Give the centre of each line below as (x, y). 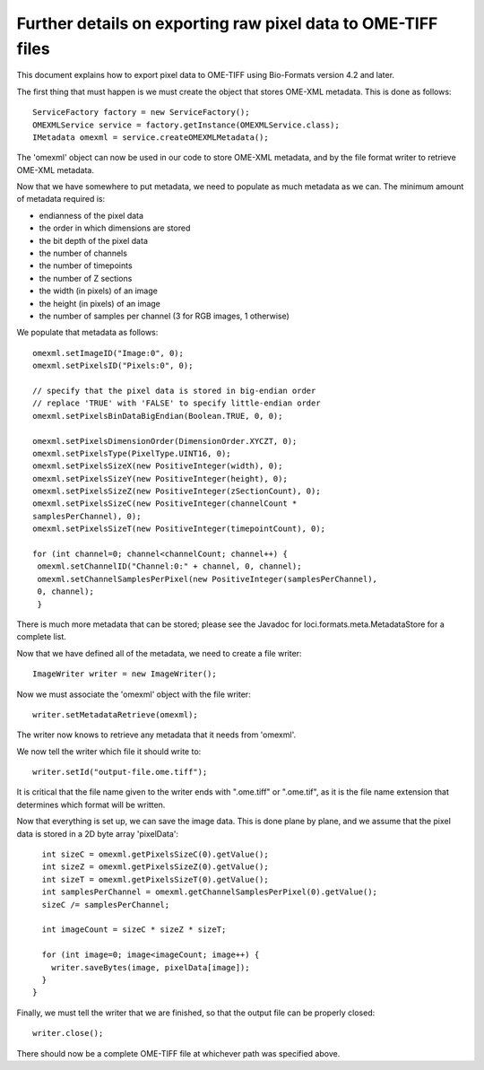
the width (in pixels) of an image (99, 291)
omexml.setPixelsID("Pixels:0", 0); (113, 366)
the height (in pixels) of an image (100, 303)
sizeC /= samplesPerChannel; (106, 905)
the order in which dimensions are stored (115, 228)
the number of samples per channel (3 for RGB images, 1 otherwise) (164, 316)
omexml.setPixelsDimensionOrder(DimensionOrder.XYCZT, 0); (165, 441)
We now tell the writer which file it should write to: (109, 751)
